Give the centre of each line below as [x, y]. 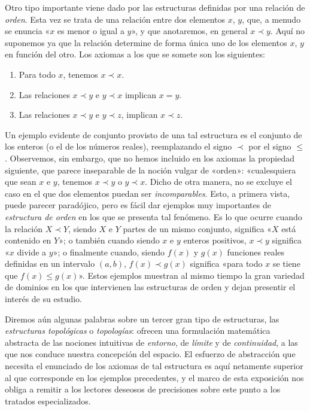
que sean [21, 182]
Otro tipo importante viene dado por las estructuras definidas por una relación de [155, 7]
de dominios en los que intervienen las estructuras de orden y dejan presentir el [150, 287]
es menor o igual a [91, 31]
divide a [32, 252]
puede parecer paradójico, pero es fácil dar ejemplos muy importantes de [138, 205]
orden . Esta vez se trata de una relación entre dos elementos [115, 19]
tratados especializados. [48, 401]
